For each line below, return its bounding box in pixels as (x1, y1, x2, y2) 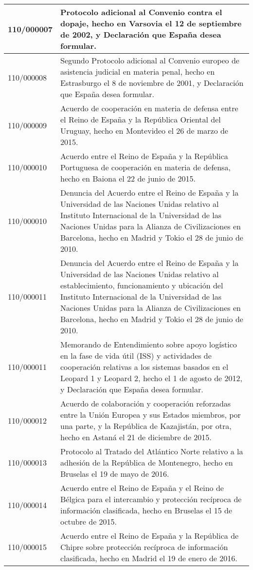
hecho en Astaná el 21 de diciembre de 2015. (60, 431, 212, 443)
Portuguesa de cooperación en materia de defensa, (60, 162, 231, 173)
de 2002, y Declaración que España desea (60, 29, 221, 40)
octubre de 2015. (60, 516, 117, 527)
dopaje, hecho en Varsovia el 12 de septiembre (60, 18, 242, 29)
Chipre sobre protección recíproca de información (60, 541, 228, 552)
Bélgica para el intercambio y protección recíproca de (60, 493, 242, 505)
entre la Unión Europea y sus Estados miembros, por (60, 409, 241, 420)
